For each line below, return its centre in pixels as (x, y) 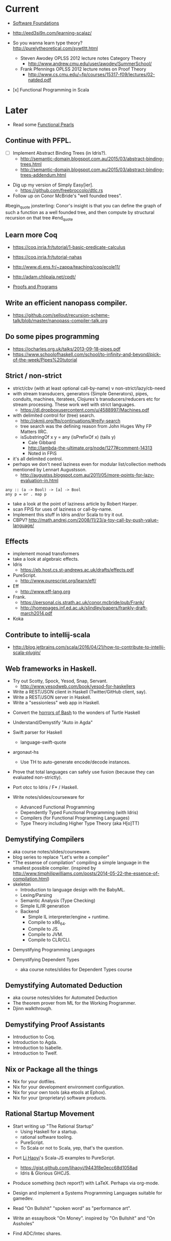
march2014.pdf (36, 613)
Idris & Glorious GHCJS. (45, 1173)
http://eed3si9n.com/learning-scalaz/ (52, 33)
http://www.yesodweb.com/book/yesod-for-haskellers (78, 686)
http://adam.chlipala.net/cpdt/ (44, 277)
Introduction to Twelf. (35, 1053)
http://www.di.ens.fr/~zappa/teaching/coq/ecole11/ (66, 267)
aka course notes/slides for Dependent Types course (76, 969)
